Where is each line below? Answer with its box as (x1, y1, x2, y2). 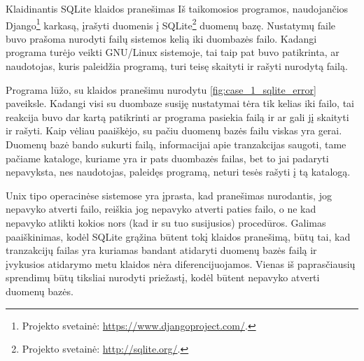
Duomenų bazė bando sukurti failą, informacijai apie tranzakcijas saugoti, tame (6, 137, 346, 151)
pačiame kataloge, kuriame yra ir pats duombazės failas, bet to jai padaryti (6, 150, 329, 165)
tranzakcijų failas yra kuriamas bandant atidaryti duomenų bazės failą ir (6, 243, 317, 257)
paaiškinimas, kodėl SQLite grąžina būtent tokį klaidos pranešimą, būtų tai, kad (6, 229, 351, 243)
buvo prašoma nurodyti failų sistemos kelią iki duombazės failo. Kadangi (6, 31, 317, 45)
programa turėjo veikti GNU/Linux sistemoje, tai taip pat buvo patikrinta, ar (6, 45, 339, 59)
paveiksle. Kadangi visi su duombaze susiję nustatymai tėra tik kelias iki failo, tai (6, 96, 354, 111)
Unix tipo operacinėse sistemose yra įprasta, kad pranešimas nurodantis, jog (6, 187, 332, 202)
